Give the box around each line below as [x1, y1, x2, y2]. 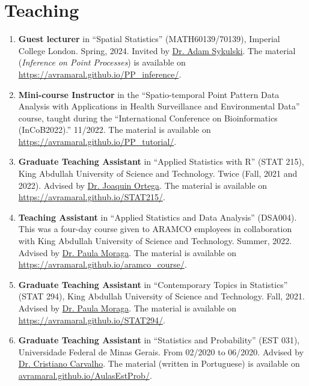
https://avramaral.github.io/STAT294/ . [18, 313, 165, 326]
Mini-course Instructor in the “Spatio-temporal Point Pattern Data [18, 88, 280, 100]
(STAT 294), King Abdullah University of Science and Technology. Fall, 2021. [18, 290, 305, 302]
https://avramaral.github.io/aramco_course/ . [18, 258, 187, 271]
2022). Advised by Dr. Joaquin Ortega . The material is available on [18, 179, 268, 191]
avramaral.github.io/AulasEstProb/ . [18, 369, 152, 381]
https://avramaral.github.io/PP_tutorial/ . [18, 135, 177, 147]
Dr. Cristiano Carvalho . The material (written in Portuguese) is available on [18, 357, 300, 370]
